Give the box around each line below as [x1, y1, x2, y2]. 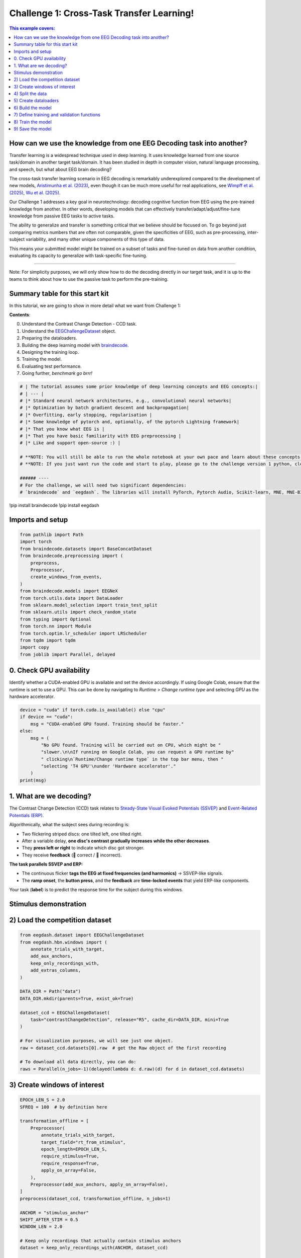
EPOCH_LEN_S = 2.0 [20, 1097, 65, 1103]
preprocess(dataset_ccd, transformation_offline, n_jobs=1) [20, 1196, 171, 1201]
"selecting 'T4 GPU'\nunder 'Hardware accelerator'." [41, 763, 176, 769]
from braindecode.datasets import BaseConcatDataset [20, 546, 153, 552]
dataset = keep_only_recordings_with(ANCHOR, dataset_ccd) [20, 1245, 168, 1250]
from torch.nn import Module [20, 623, 92, 629]
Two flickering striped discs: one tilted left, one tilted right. [22, 831, 142, 837]
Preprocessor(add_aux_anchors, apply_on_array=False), [30, 1182, 168, 1187]
